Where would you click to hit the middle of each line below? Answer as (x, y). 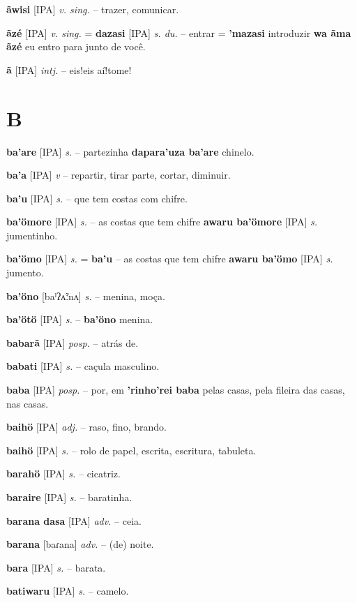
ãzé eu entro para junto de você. (76, 46)
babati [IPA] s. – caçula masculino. (83, 366)
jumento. (25, 273)
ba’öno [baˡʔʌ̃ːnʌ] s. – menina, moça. (86, 296)
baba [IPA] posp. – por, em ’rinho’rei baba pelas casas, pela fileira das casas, (176, 390)
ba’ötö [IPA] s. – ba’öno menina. (80, 319)
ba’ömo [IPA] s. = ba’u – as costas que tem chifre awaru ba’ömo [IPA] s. (170, 259)
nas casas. (28, 403)
